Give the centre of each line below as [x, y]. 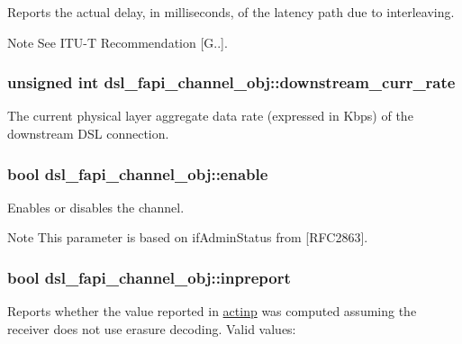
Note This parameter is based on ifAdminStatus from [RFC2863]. [188, 237]
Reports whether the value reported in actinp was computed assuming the [212, 311]
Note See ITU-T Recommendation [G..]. [118, 42]
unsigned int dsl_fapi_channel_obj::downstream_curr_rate [231, 82]
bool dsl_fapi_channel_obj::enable [138, 173]
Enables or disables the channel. [96, 207]
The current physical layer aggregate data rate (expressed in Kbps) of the [210, 116]
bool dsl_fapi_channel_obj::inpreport [149, 277]
